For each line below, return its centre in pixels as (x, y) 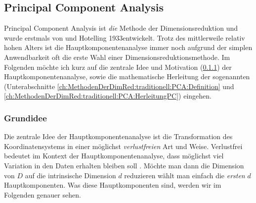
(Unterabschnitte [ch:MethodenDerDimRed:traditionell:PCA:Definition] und (119, 86)
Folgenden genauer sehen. (43, 194)
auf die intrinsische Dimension (70, 175)
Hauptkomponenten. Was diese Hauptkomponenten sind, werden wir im (113, 185)
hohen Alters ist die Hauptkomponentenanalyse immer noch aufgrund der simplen (128, 47)
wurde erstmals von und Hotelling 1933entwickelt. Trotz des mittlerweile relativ (125, 37)
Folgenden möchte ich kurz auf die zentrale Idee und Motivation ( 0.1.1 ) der (118, 67)
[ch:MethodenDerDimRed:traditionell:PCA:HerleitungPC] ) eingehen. (108, 96)
